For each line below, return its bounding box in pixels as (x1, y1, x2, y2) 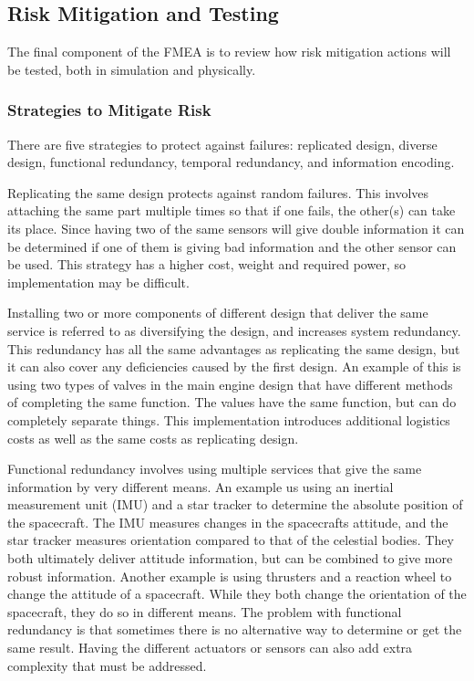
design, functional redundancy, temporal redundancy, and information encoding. (7, 152, 455, 172)
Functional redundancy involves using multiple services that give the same (7, 459, 422, 478)
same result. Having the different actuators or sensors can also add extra (7, 638, 413, 657)
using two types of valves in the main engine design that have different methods (7, 374, 453, 393)
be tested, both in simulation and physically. (7, 59, 256, 79)
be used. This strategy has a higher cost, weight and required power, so (7, 255, 406, 274)
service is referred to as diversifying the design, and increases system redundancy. (7, 320, 461, 340)
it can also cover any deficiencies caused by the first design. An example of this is (7, 357, 461, 376)
